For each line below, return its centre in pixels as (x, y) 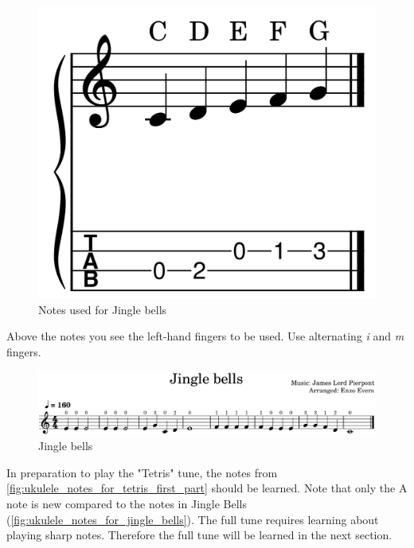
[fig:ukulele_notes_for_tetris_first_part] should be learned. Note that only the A (207, 488)
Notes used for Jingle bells (103, 309)
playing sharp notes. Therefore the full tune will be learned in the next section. (199, 535)
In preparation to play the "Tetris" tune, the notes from (142, 472)
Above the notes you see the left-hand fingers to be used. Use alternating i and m (205, 336)
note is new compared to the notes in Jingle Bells (127, 503)
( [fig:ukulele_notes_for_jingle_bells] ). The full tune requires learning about (193, 519)
